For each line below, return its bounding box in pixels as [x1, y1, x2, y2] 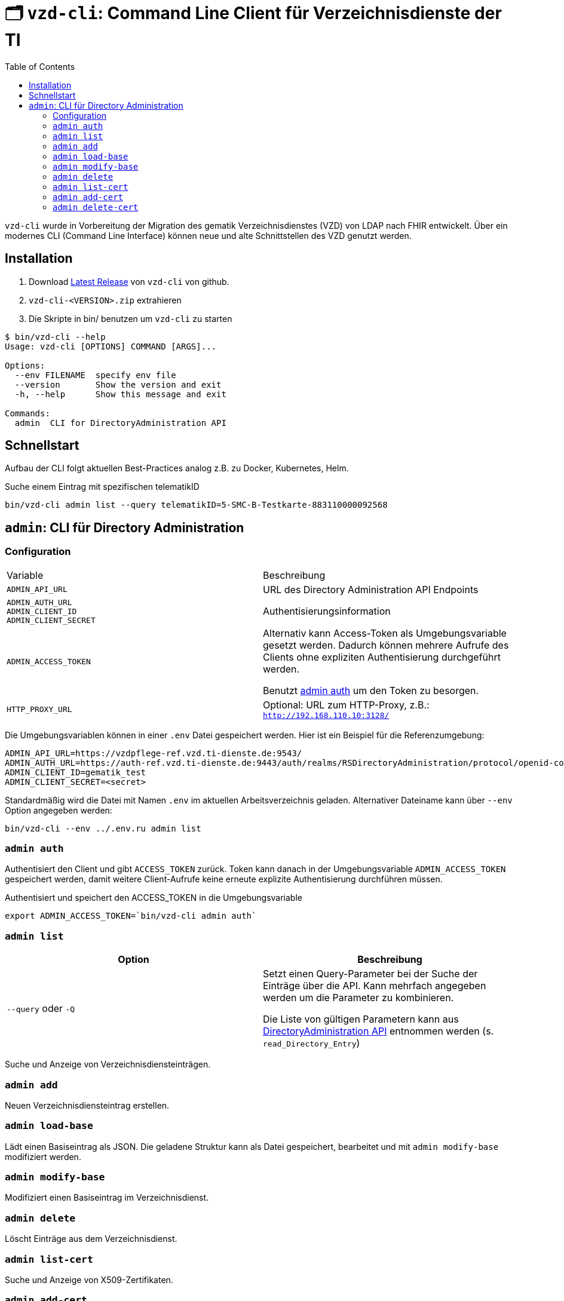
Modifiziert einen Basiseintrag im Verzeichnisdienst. [5, 1192, 209, 1203]
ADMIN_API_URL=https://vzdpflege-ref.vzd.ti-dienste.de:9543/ [5, 748, 302, 758]
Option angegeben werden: [5, 805, 112, 815]
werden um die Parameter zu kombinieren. [263, 992, 454, 1004]
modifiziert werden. [5, 1151, 81, 1162]
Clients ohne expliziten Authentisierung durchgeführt [263, 650, 501, 663]
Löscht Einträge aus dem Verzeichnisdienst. [5, 1234, 177, 1244]
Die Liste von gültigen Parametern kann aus [263, 1013, 459, 1026]
